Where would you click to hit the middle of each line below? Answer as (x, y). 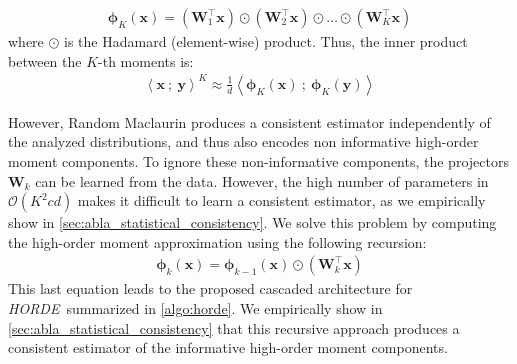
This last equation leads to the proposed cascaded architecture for (210, 288)
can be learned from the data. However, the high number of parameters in (262, 180)
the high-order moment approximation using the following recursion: (217, 241)
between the (45, 60)
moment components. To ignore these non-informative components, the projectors (258, 160)
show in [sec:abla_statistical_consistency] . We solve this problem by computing (252, 222)
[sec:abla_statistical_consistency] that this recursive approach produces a (234, 327)
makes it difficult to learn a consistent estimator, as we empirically (281, 200)
